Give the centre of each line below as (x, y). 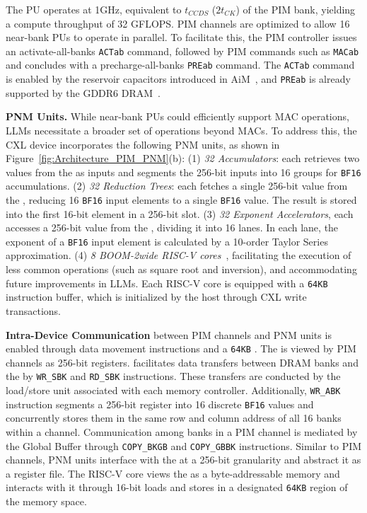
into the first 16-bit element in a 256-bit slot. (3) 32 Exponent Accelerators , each (180, 213)
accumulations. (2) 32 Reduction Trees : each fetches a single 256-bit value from (177, 186)
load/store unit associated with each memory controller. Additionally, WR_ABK (173, 390)
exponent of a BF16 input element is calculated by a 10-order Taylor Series (167, 241)
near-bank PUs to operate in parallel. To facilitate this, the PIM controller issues (181, 37)
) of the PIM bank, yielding (296, 9)
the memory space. (46, 501)
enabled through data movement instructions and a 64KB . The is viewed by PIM (181, 348)
